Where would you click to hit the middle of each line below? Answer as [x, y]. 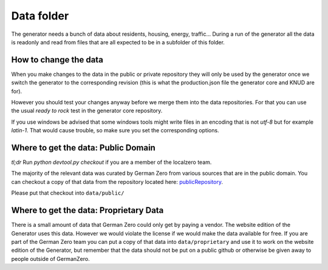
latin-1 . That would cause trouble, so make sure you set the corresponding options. [115, 130]
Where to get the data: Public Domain [84, 148]
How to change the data [57, 60]
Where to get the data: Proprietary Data [87, 210]
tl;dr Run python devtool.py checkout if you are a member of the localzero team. [111, 162]
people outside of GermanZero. [51, 258]
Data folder [40, 16]
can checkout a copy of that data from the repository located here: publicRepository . [117, 181]
